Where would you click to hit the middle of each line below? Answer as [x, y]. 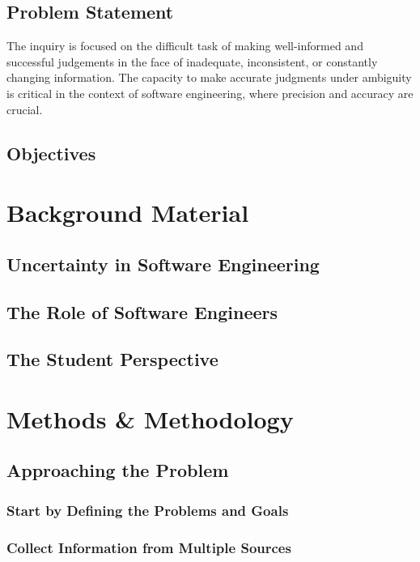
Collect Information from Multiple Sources [149, 547]
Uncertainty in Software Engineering [163, 264]
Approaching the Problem [118, 470]
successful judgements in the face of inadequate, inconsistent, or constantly [192, 61]
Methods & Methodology [150, 418]
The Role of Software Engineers [142, 311]
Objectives [51, 153]
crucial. [25, 109]
